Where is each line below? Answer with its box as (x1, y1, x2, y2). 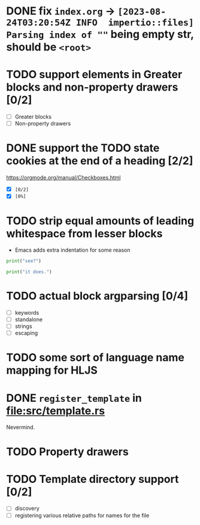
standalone (14, 316, 43, 323)
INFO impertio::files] (75, 17, 195, 28)
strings (14, 323, 32, 330)
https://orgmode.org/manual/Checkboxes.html (6, 174, 121, 181)
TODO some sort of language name (6, 351, 184, 365)
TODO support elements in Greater (6, 68, 183, 82)
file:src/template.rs (6, 404, 105, 417)
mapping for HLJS (6, 363, 98, 377)
